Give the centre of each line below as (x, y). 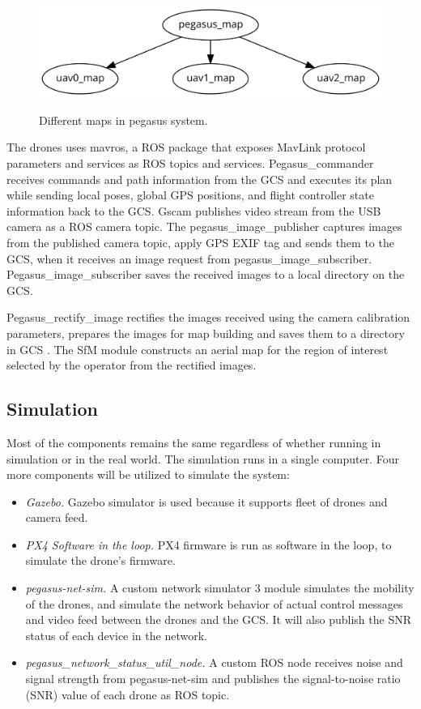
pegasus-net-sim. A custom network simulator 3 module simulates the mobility (220, 588)
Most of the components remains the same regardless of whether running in (194, 442)
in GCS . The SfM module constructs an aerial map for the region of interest (198, 349)
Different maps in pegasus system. (123, 120)
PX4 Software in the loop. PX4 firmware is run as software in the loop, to (208, 544)
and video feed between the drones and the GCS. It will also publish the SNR (218, 619)
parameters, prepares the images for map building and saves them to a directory (206, 333)
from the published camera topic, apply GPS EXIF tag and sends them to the (200, 242)
